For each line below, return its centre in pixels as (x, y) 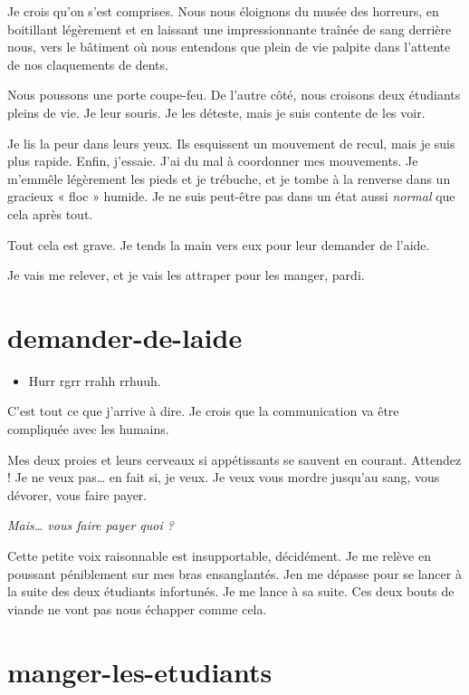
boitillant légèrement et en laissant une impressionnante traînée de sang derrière (230, 29)
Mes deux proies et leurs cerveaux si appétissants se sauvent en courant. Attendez (234, 459)
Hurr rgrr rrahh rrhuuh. (95, 380)
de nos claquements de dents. (88, 64)
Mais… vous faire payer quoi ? (91, 525)
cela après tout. (50, 213)
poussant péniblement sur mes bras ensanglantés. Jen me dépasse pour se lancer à (234, 573)
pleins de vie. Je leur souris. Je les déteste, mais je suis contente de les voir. (216, 112)
